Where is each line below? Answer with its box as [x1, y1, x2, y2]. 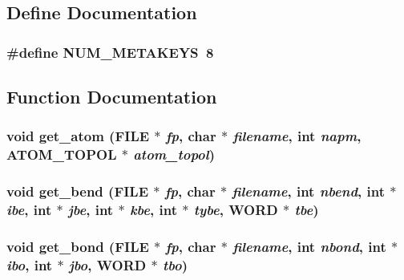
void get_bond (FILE [6, 236, 149, 256]
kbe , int [129, 200, 177, 220]
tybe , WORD [193, 200, 278, 220]
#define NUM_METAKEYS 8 [6, 42, 214, 62]
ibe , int [6, 200, 52, 220]
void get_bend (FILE [6, 181, 149, 201]
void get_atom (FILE [6, 126, 150, 146]
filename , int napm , [232, 126, 362, 146]
